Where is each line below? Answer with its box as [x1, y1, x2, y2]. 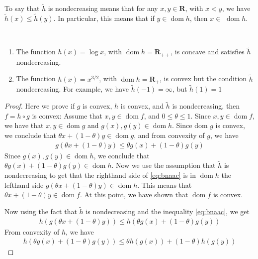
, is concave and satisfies [171, 46, 245, 57]
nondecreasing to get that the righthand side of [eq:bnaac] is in [4, 170, 196, 180]
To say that [4, 3, 40, 13]
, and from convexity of [134, 129, 205, 140]
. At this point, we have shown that [80, 189, 188, 200]
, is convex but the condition [160, 73, 247, 84]
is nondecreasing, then [172, 101, 240, 111]
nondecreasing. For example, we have [16, 84, 129, 94]
